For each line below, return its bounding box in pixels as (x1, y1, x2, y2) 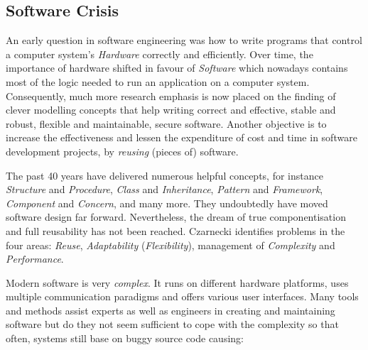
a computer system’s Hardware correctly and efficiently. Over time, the (6, 46, 313, 61)
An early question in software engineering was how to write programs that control (6, 33, 362, 48)
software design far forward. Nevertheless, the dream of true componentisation (6, 209, 346, 224)
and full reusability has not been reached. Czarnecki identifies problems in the (6, 223, 345, 238)
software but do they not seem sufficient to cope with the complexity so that (6, 317, 339, 332)
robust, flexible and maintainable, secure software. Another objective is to (6, 116, 327, 131)
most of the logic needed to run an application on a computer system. (6, 74, 310, 89)
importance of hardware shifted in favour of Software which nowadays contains (6, 60, 348, 75)
